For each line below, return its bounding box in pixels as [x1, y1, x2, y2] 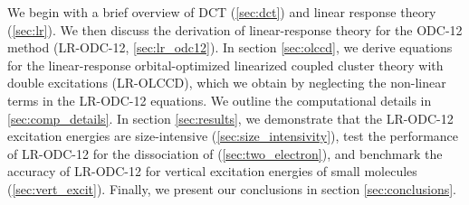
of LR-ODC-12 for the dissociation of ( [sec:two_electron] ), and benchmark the [7, 144, 443, 163]
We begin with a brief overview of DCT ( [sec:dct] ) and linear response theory [7, 3, 436, 21]
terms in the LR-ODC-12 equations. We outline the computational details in [7, 90, 432, 109]
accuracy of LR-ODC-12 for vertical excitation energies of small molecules [7, 162, 417, 181]
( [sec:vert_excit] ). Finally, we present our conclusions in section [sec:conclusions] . [7, 179, 456, 198]
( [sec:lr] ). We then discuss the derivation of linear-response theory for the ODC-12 [7, 20, 463, 39]
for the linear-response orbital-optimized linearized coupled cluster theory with [7, 55, 444, 74]
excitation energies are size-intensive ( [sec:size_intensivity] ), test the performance [7, 126, 459, 145]
